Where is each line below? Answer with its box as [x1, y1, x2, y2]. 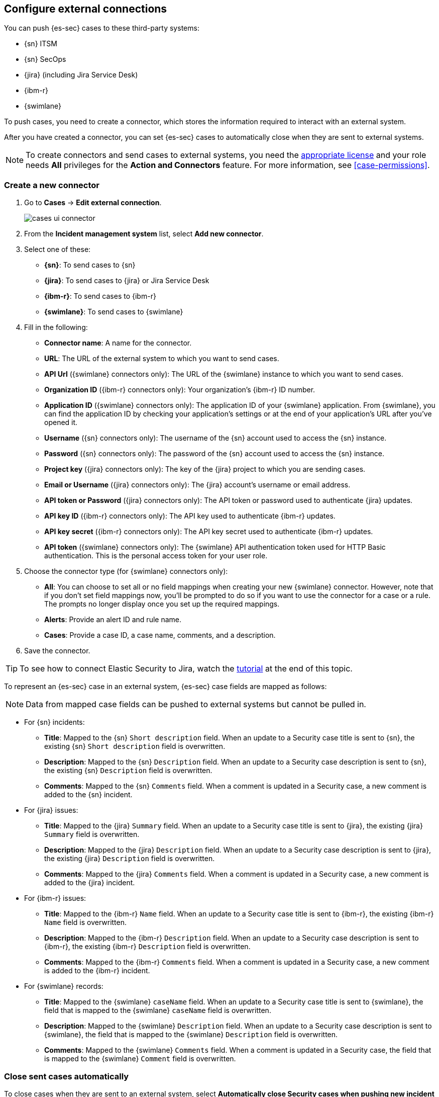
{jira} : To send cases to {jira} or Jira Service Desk [44, 276, 209, 285]
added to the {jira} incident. [44, 878, 135, 887]
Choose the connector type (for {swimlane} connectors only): [24, 567, 228, 576]
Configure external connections [4, 3, 167, 15]
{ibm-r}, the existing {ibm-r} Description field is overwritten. [44, 942, 251, 951]
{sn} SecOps [24, 55, 66, 64]
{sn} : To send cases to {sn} [44, 261, 136, 270]
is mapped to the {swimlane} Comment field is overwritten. [44, 1054, 236, 1063]
